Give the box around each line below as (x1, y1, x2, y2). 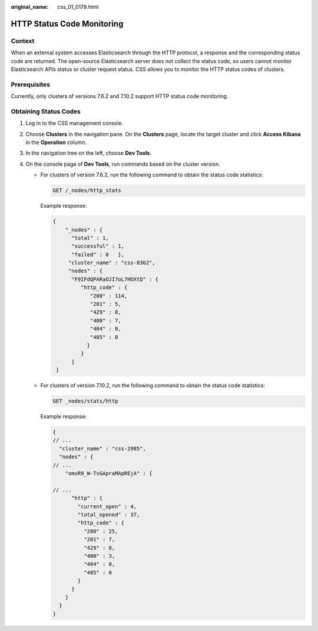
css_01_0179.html (57, 4, 99, 10)
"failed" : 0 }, (71, 251, 125, 258)
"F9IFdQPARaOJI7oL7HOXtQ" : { (71, 276, 159, 283)
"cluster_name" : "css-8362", (68, 260, 155, 266)
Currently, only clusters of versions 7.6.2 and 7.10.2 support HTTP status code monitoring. (11, 93, 228, 100)
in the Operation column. (25, 139, 87, 146)
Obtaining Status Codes (11, 107, 81, 115)
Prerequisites (11, 80, 50, 89)
